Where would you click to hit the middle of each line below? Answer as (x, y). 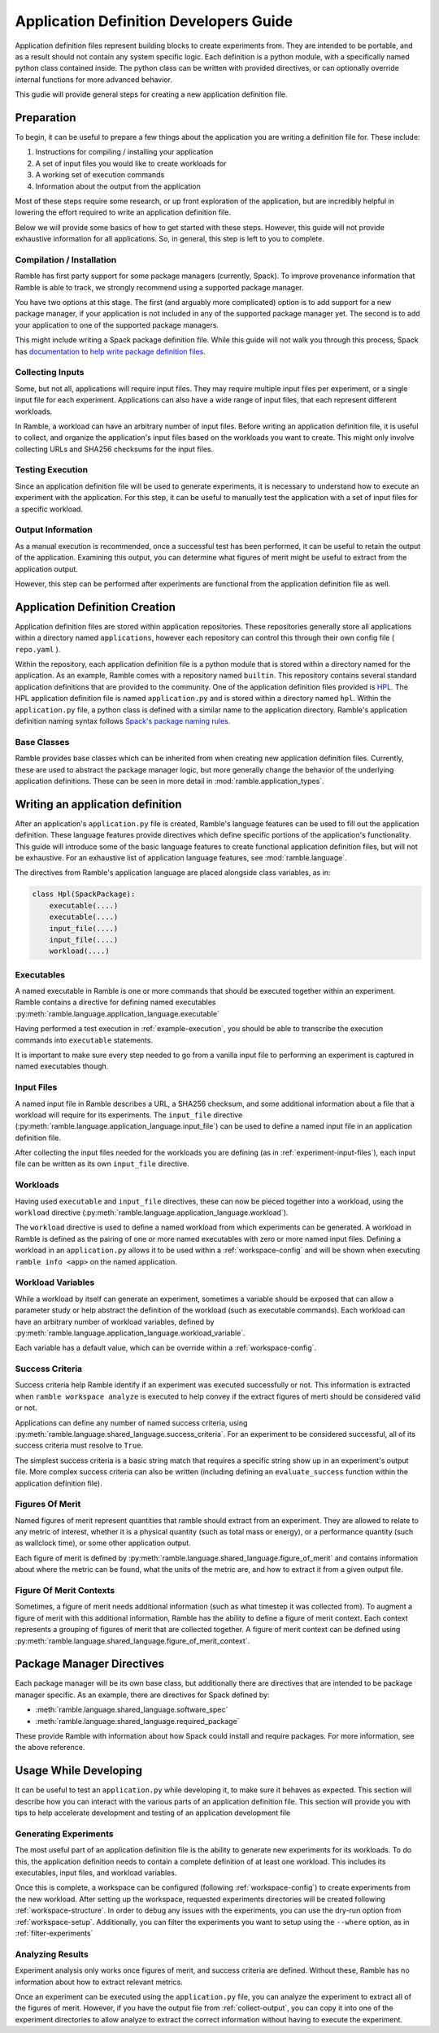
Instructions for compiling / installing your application (124, 152)
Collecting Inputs (50, 372)
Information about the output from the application (118, 186)
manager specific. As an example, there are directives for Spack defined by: (142, 1695)
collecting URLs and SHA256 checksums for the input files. (114, 449)
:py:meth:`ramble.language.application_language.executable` (117, 1013)
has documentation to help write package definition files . (111, 351)
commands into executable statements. (84, 1040)
